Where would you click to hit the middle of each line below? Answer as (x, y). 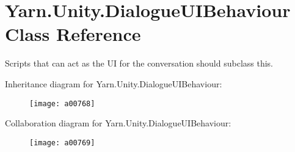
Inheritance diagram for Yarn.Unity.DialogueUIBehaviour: (114, 83)
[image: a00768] (62, 103)
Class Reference (73, 34)
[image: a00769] (62, 143)
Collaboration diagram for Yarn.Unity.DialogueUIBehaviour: (118, 123)
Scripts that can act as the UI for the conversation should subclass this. (139, 63)
